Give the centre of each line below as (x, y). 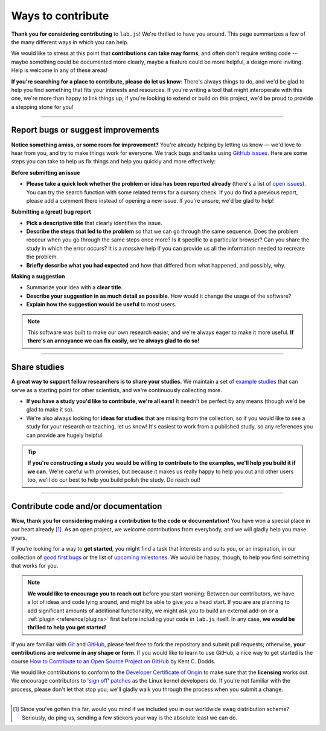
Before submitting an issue (46, 172)
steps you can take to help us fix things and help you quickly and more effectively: (113, 162)
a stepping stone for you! (42, 107)
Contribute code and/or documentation (87, 506)
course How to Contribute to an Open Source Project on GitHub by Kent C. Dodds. (113, 661)
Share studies (38, 367)
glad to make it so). (50, 410)
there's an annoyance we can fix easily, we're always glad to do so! (113, 341)
